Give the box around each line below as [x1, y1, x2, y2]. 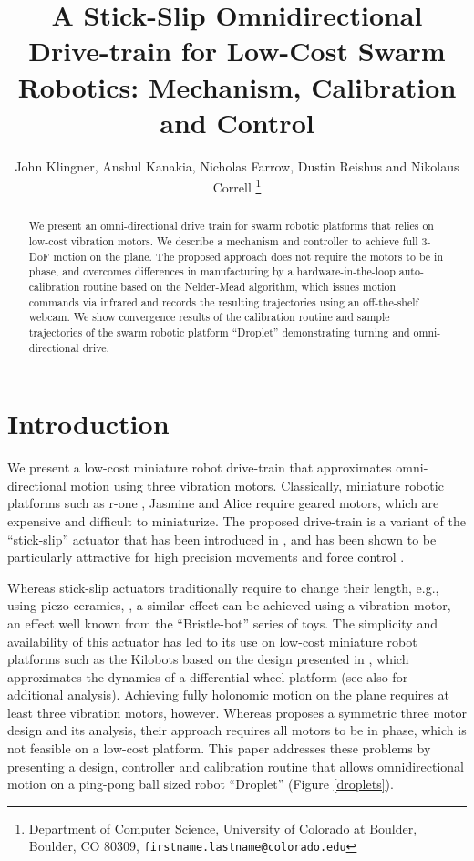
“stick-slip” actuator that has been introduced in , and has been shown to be [7, 529, 437, 548]
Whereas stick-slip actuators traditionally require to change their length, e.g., [7, 577, 439, 596]
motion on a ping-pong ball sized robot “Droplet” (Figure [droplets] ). [7, 774, 394, 794]
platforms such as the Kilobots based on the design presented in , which [7, 649, 409, 669]
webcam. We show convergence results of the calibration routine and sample [28, 309, 390, 325]
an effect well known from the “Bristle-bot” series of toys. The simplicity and [7, 613, 438, 632]
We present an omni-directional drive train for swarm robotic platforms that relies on [28, 218, 434, 233]
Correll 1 [212, 175, 262, 196]
